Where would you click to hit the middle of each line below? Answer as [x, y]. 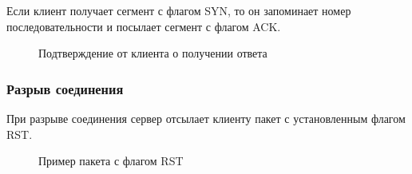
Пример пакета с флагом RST [111, 161]
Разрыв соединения [65, 88]
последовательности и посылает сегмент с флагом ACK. [144, 26]
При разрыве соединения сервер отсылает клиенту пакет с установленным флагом [206, 118]
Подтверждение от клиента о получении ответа [153, 53]
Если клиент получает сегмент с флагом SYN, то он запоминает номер [179, 10]
